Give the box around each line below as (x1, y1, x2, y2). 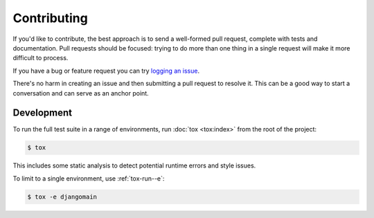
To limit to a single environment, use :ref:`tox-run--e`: (12, 174, 165, 183)
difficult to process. (12, 54, 69, 62)
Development (12, 107, 73, 119)
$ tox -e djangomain (27, 192, 97, 201)
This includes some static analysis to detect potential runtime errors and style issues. (12, 161, 256, 170)
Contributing (12, 10, 88, 26)
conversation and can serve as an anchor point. (12, 89, 149, 97)
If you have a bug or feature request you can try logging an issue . (12, 66, 200, 75)
